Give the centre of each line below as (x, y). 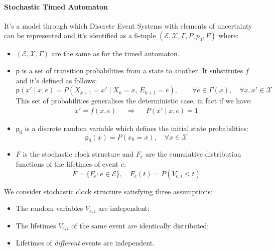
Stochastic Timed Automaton (56, 6)
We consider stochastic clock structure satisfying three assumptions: (108, 191)
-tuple (147, 35)
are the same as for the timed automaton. (115, 53)
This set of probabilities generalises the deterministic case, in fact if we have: (134, 101)
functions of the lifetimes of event (67, 163)
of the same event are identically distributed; (140, 225)
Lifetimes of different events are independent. (85, 243)
